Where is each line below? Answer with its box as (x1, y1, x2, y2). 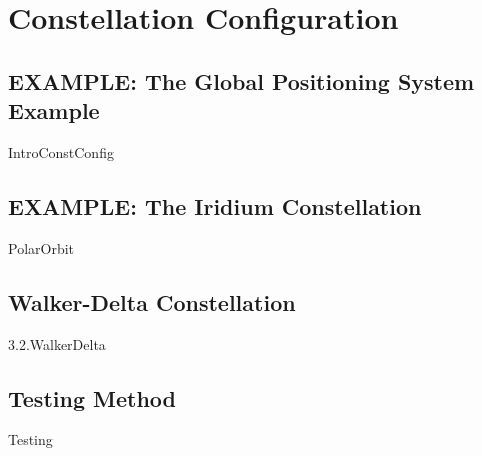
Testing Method (8, 382, 176, 413)
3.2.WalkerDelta (8, 333, 106, 354)
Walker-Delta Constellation (8, 286, 296, 317)
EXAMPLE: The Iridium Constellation (8, 190, 422, 221)
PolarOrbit (8, 237, 75, 258)
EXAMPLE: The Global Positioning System (8, 65, 475, 96)
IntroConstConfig (8, 141, 114, 162)
